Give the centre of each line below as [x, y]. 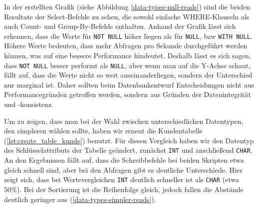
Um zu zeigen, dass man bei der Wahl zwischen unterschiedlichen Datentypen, [124, 121]
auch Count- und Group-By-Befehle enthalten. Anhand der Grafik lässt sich [120, 26]
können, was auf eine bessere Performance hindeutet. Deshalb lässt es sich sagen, [128, 55]
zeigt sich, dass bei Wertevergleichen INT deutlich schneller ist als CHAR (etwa [122, 179]
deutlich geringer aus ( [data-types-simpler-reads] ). [80, 199]
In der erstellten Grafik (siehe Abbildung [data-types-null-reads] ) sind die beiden [127, 6]
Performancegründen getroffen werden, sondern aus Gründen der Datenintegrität [128, 94]
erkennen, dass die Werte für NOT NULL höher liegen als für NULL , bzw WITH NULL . [128, 36]
